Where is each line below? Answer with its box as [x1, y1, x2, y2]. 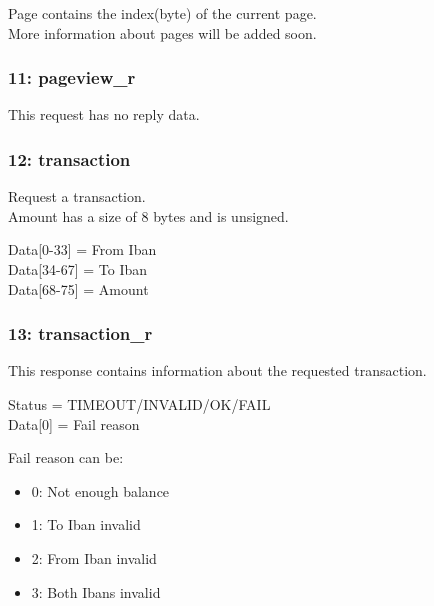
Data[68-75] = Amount [8, 278, 149, 299]
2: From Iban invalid [31, 547, 157, 568]
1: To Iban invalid [31, 514, 141, 535]
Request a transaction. [8, 186, 146, 207]
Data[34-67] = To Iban [8, 259, 148, 279]
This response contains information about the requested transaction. [8, 360, 427, 381]
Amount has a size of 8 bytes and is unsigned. [8, 205, 289, 226]
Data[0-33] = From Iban [8, 239, 157, 260]
